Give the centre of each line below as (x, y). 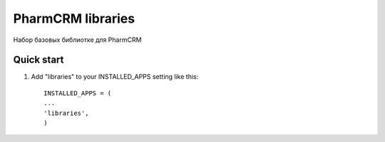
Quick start (38, 60)
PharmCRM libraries (74, 18)
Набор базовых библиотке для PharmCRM (77, 40)
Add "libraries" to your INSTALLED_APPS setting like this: (115, 77)
